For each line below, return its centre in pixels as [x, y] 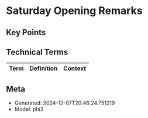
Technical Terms [37, 52]
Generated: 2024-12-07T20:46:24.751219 [65, 103]
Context [75, 68]
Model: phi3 [29, 109]
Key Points [26, 32]
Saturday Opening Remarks [74, 11]
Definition [44, 68]
